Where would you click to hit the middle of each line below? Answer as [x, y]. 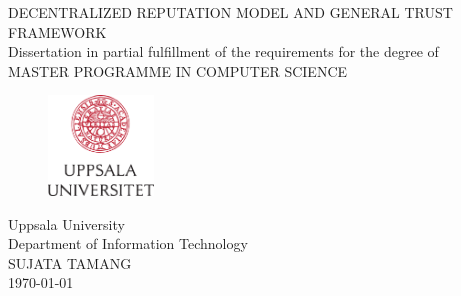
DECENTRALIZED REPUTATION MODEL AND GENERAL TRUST [230, 12]
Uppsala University [66, 223]
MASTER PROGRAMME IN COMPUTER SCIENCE [178, 70]
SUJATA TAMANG [70, 262]
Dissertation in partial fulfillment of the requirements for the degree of [223, 51]
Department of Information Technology [128, 243]
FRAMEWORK [57, 31]
